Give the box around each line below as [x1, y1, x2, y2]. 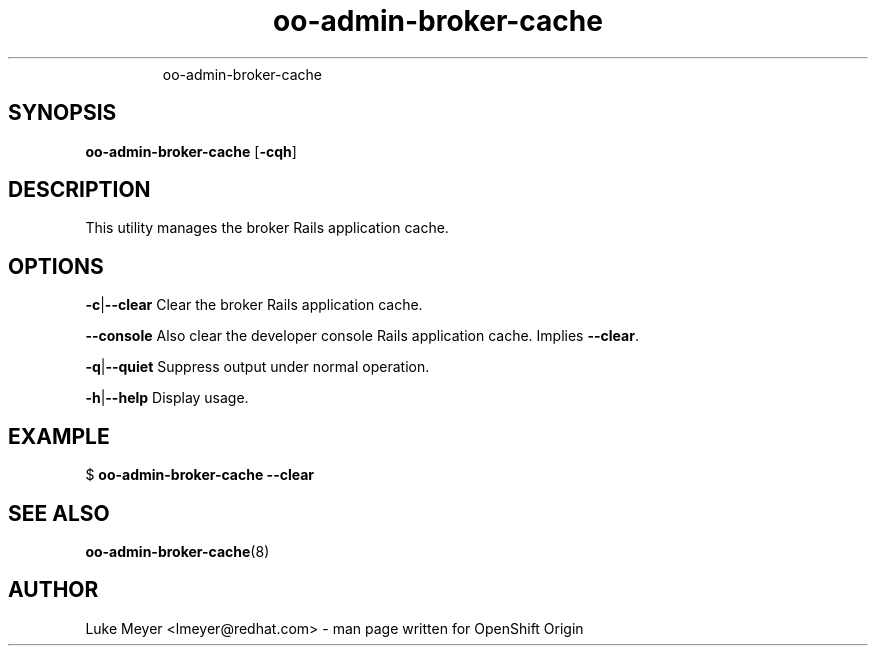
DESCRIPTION [8, 177, 151, 203]
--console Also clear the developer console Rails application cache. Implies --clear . [85, 327, 639, 345]
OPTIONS [8, 253, 104, 279]
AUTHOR [8, 577, 99, 603]
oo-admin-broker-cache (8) [85, 542, 270, 560]
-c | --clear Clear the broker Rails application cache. [85, 296, 423, 314]
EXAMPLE [8, 423, 110, 449]
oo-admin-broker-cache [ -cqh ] [85, 142, 297, 160]
